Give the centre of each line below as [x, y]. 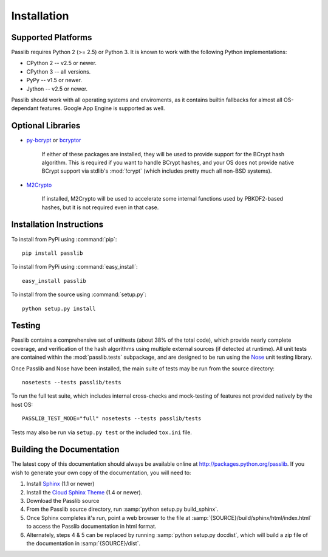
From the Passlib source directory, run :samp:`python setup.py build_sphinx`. [122, 509]
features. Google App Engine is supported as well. [102, 108]
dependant [25, 108]
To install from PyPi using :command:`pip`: [64, 239]
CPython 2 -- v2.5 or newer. [62, 63]
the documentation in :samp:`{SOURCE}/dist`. [84, 543]
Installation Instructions [57, 225]
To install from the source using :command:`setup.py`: [79, 294]
